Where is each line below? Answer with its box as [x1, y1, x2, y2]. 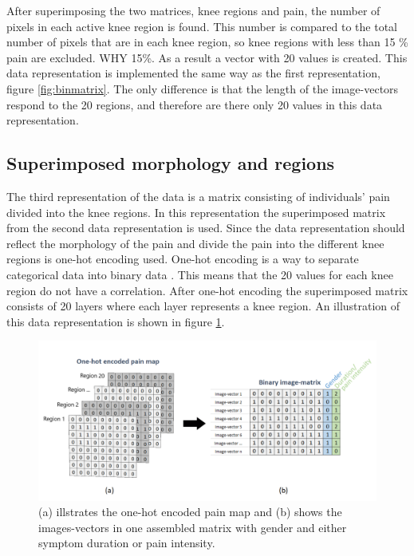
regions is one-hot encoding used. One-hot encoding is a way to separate [6, 250, 359, 267]
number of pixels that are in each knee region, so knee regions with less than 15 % [6, 34, 408, 50]
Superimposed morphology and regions [6, 151, 335, 175]
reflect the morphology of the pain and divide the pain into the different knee [6, 235, 384, 251]
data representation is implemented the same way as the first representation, [6, 65, 380, 81]
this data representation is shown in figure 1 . [6, 313, 225, 329]
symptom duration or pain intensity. [38, 534, 215, 551]
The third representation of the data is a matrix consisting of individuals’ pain [6, 187, 390, 204]
